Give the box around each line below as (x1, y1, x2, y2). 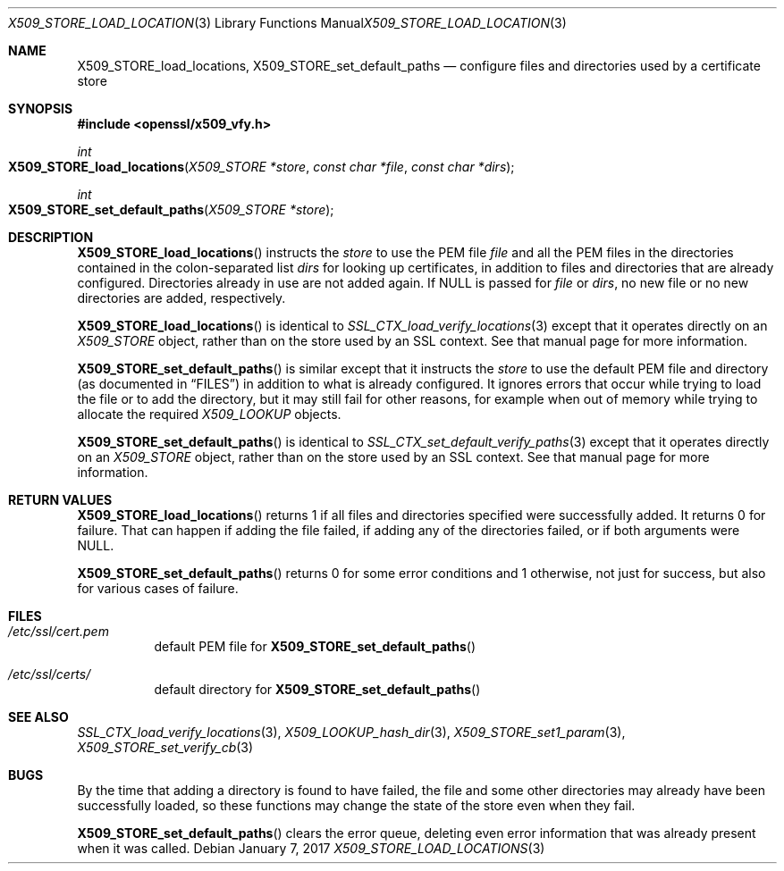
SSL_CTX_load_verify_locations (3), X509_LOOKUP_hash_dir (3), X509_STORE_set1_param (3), (77, 724, 626, 740)
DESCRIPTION (8, 230, 94, 245)
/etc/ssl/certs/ (8, 666, 91, 682)
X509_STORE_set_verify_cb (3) (77, 740, 254, 755)
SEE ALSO (8, 709, 69, 724)
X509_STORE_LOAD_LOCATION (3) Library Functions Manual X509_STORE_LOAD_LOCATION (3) (8, 15, 567, 30)
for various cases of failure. (77, 581, 239, 596)
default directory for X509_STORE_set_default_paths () (154, 682, 481, 697)
